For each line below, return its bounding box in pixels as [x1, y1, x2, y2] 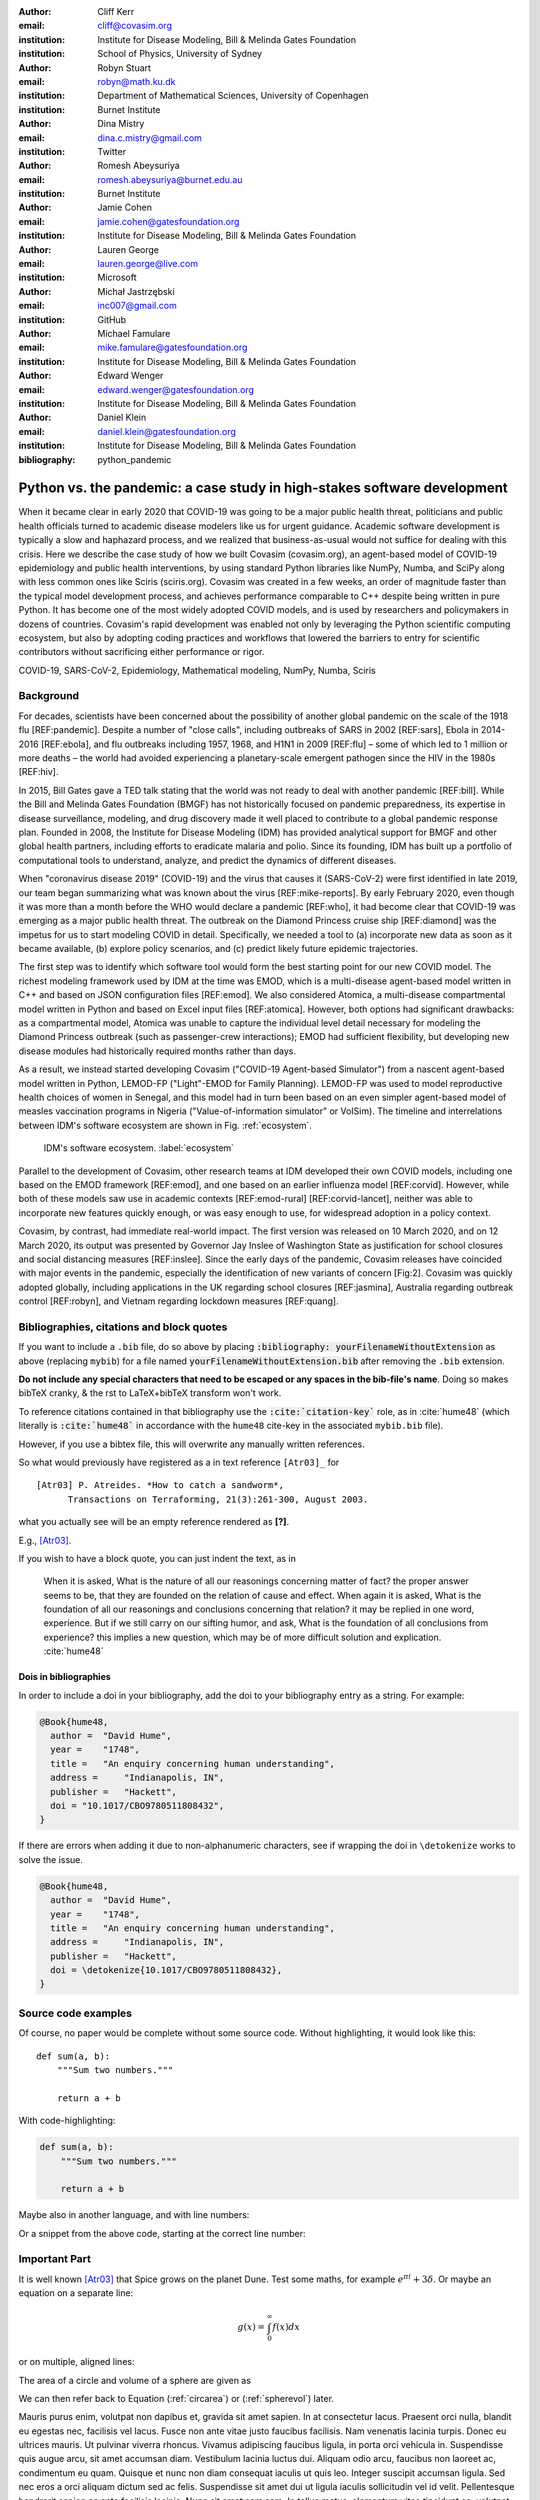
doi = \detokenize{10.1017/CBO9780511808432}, [50, 1965, 283, 1976]
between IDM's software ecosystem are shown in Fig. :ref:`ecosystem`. [18, 1119, 312, 1131]
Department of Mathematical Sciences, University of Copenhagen [97, 90, 369, 102]
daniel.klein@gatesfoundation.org [97, 425, 237, 437]
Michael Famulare [97, 327, 171, 339]
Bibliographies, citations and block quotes [18, 1320, 228, 1334]
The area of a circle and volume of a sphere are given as [18, 2374, 252, 2386]
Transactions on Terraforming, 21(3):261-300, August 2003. [67, 1493, 369, 1505]
